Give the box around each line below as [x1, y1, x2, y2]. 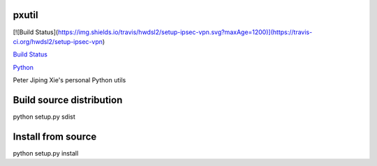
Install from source [13, 130, 97, 142]
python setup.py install [13, 149, 79, 157]
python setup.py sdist [13, 112, 76, 121]
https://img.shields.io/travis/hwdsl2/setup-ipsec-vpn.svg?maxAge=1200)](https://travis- [57, 28, 313, 36]
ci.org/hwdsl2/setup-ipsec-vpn [13, 37, 103, 45]
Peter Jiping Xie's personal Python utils [13, 76, 126, 84]
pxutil [13, 9, 38, 21]
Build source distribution [13, 94, 123, 106]
